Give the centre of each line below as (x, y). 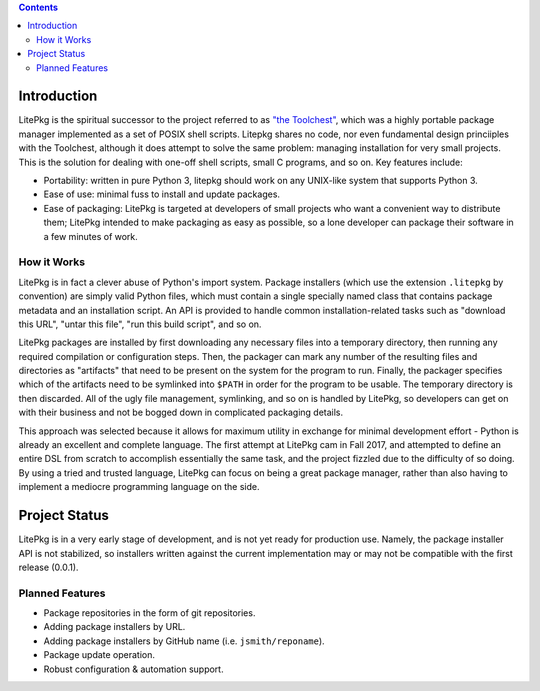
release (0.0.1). (48, 567)
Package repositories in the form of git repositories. (149, 613)
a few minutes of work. (91, 236)
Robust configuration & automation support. (133, 669)
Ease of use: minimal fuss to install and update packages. (161, 194)
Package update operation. (99, 655)
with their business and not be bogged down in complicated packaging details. (181, 412)
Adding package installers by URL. (114, 627)
